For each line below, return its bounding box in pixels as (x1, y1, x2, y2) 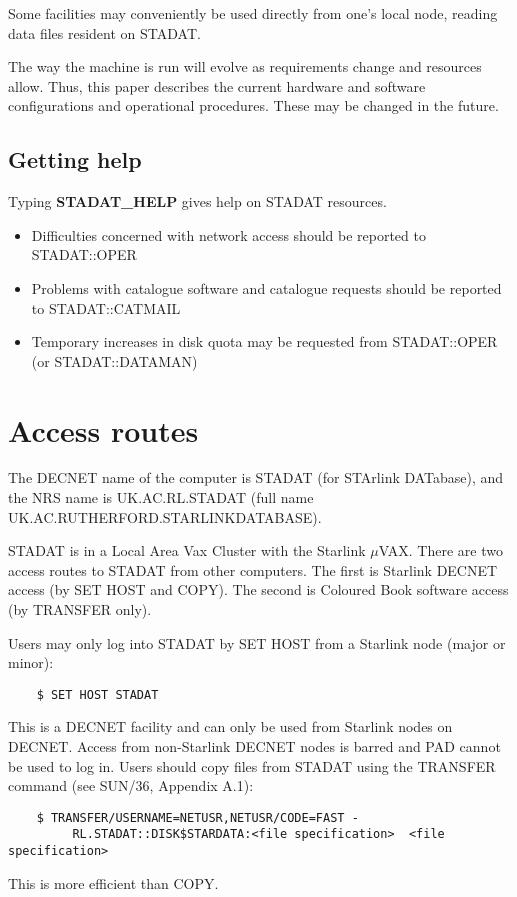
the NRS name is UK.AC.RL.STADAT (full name (8, 487, 314, 508)
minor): (8, 652, 54, 673)
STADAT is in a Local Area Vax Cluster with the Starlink (8, 540, 366, 561)
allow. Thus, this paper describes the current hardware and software (8, 75, 426, 96)
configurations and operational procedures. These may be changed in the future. (8, 95, 499, 116)
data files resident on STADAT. (8, 22, 201, 43)
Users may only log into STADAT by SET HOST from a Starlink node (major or (8, 632, 506, 653)
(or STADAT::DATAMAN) (31, 350, 198, 371)
